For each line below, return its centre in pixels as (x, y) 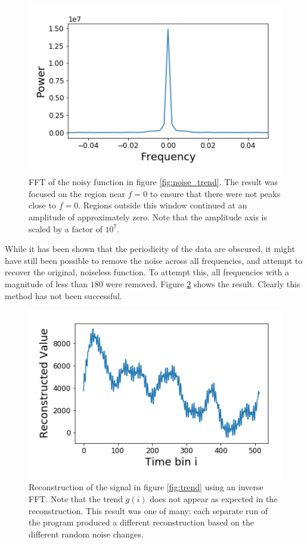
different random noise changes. (86, 534)
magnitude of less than (46, 284)
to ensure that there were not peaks (215, 193)
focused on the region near (77, 193)
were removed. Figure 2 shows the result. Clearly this (203, 284)
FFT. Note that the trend (76, 499)
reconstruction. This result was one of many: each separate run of (148, 510)
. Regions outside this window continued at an (163, 205)
